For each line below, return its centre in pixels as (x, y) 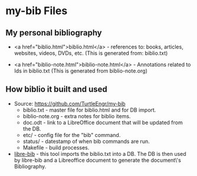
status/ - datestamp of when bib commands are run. (86, 141)
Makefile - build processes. (56, 147)
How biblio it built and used (56, 89)
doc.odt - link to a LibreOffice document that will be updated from (103, 122)
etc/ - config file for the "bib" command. (72, 135)
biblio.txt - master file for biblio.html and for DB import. (89, 110)
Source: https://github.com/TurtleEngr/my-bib (70, 103)
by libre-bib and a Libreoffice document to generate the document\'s (97, 160)
